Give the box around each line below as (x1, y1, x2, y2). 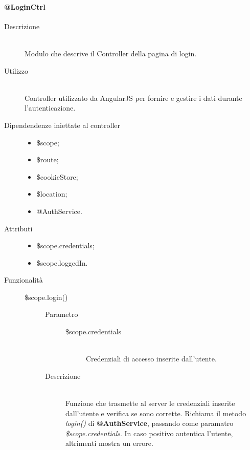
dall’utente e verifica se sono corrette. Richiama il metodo (65, 408, 246, 418)
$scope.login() (25, 291, 68, 302)
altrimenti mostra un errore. (65, 438, 153, 448)
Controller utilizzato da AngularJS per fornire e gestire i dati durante (25, 92, 242, 103)
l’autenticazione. (25, 102, 76, 113)
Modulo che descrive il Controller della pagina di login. (25, 48, 197, 58)
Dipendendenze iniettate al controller (4, 119, 121, 130)
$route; (36, 154, 59, 165)
